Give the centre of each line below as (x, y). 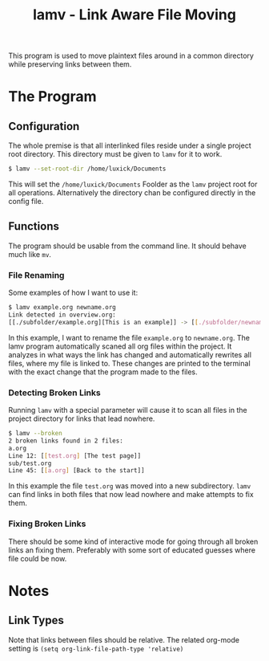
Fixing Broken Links (47, 524)
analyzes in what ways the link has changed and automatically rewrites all (130, 354)
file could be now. (38, 558)
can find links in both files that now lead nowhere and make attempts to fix (131, 495)
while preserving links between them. (70, 64)
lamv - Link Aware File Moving (134, 15)
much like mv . (30, 254)
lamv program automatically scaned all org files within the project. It (120, 346)
